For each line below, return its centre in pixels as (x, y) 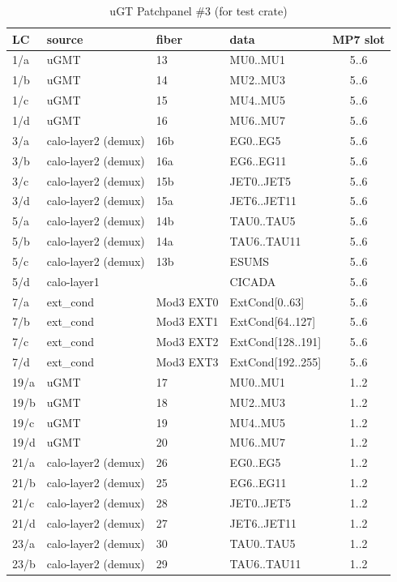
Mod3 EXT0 (187, 301)
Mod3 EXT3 (187, 362)
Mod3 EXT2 (187, 342)
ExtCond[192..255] (275, 362)
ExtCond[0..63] (267, 301)
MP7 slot (359, 39)
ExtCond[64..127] (273, 321)
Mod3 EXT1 (187, 321)
